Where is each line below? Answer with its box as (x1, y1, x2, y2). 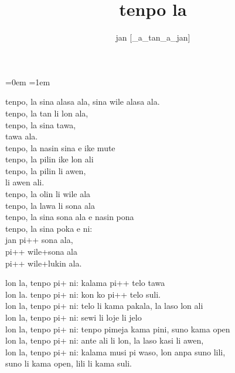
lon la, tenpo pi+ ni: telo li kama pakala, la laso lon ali (5, 299, 203, 312)
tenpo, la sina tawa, (5, 118, 76, 131)
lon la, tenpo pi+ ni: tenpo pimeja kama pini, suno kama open (5, 322, 230, 335)
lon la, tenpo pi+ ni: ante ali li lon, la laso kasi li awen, (5, 334, 204, 347)
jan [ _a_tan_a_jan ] (115, 31, 190, 44)
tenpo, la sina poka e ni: (5, 222, 93, 234)
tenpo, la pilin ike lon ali (5, 153, 94, 165)
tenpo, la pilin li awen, (5, 164, 86, 176)
